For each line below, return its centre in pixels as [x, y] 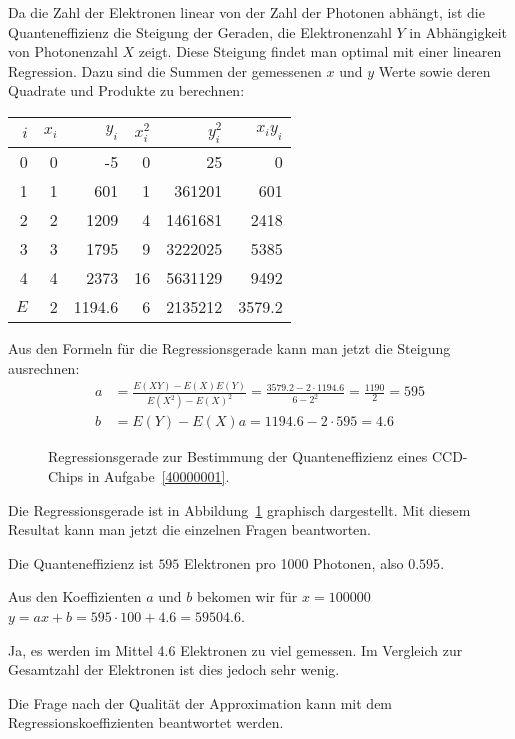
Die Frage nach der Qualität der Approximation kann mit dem [200, 702]
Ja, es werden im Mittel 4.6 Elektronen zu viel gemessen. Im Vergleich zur [235, 649]
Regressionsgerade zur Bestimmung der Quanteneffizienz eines [238, 456]
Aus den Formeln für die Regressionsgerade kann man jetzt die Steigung [229, 347]
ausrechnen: [44, 367]
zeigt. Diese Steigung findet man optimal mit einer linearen [320, 51]
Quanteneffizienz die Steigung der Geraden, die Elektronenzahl [200, 31]
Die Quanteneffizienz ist [81, 562]
